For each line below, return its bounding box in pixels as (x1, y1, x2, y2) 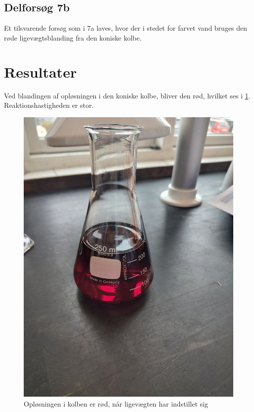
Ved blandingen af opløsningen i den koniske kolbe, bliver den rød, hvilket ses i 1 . (4, 90, 251, 100)
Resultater (4, 61, 77, 82)
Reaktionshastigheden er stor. (4, 100, 94, 110)
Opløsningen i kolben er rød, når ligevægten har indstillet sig (24, 398, 208, 409)
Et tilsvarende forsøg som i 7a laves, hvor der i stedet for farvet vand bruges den (4, 23, 248, 33)
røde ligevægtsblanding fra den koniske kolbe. (4, 32, 142, 43)
